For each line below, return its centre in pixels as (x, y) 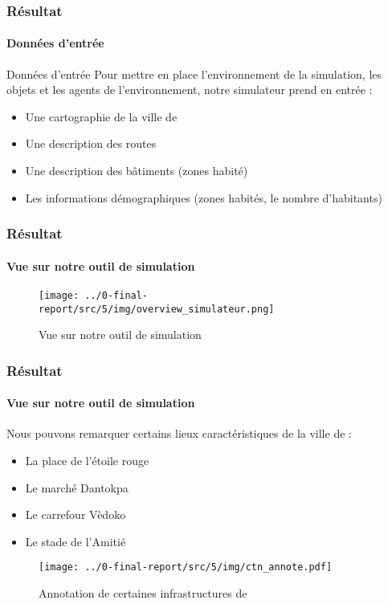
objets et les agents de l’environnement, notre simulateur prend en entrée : (190, 90)
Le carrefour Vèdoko (76, 514)
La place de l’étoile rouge (87, 460)
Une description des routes (91, 143)
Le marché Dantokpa (77, 487)
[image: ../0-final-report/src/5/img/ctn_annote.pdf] (186, 567)
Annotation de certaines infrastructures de (143, 593)
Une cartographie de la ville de (101, 116)
